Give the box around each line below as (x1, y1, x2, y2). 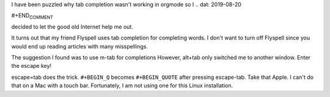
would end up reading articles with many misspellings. (11, 42, 148, 50)
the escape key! (11, 62, 52, 70)
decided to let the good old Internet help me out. (11, 23, 134, 30)
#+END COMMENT (11, 12, 54, 21)
